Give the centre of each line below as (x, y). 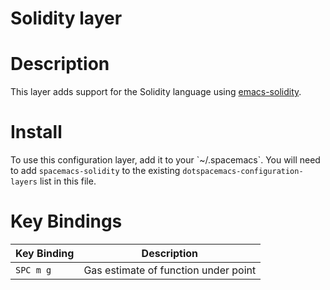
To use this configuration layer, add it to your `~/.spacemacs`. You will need (165, 160)
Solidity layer (66, 18)
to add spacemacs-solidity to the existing (95, 171)
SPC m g (33, 270)
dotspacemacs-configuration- (243, 172)
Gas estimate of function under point (170, 270)
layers (24, 182)
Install (36, 132)
